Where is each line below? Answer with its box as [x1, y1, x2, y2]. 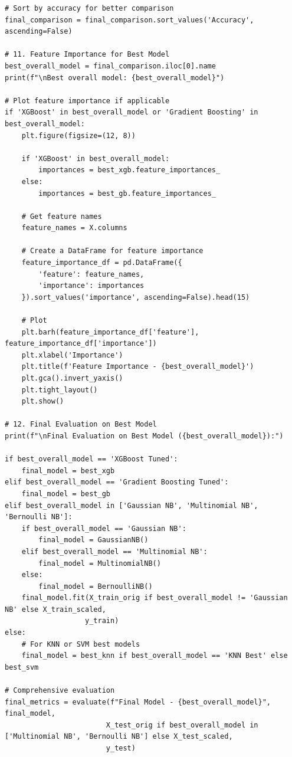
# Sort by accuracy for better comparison [5, 4, 174, 12]
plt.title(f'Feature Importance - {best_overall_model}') [21, 362, 254, 371]
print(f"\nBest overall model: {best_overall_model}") [5, 73, 225, 82]
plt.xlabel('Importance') [21, 350, 123, 359]
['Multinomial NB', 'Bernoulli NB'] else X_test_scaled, [5, 732, 233, 741]
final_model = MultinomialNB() [38, 559, 161, 568]
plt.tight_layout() [21, 385, 98, 394]
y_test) [106, 744, 136, 752]
